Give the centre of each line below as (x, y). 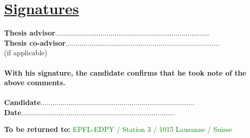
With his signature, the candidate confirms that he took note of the (125, 72)
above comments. (35, 82)
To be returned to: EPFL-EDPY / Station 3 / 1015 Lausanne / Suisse (118, 129)
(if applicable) (26, 53)
